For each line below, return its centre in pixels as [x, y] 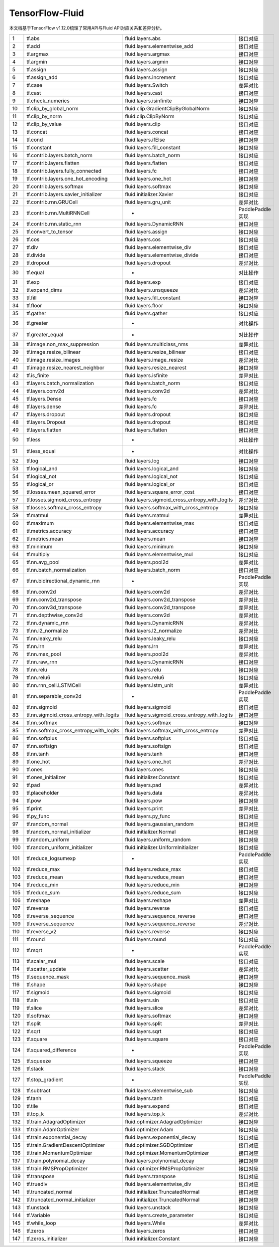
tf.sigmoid [38, 992]
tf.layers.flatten [44, 430]
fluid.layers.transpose [150, 1176]
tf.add [33, 46]
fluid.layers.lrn [142, 646]
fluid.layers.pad [143, 785]
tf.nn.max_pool [44, 654]
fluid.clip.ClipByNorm [150, 116]
